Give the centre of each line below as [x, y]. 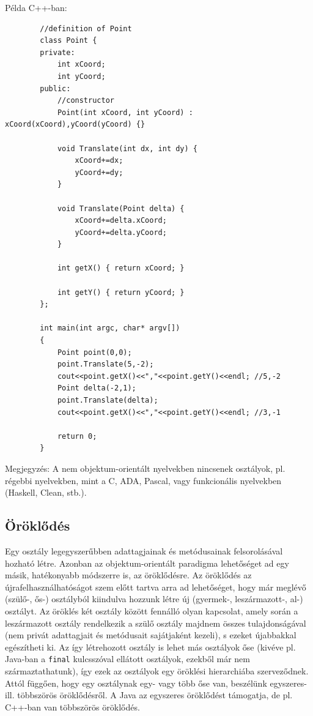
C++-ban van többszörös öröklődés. [72, 707]
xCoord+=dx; [99, 161]
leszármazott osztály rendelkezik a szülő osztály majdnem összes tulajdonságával [156, 623]
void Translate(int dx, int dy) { [127, 148]
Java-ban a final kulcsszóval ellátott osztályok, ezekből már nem [127, 659]
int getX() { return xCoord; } [121, 268]
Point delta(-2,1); [97, 388]
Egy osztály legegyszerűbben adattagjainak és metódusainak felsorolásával [144, 550]
